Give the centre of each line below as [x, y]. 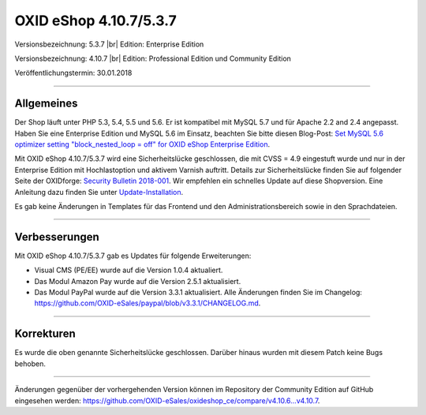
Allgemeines [46, 104]
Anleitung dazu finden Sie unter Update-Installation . [99, 192]
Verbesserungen [57, 237]
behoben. [30, 364]
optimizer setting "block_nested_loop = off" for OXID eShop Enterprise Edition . [142, 144]
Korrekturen [45, 334]
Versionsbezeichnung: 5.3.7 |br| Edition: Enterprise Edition [109, 44]
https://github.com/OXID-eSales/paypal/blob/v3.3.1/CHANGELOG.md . [148, 303]
